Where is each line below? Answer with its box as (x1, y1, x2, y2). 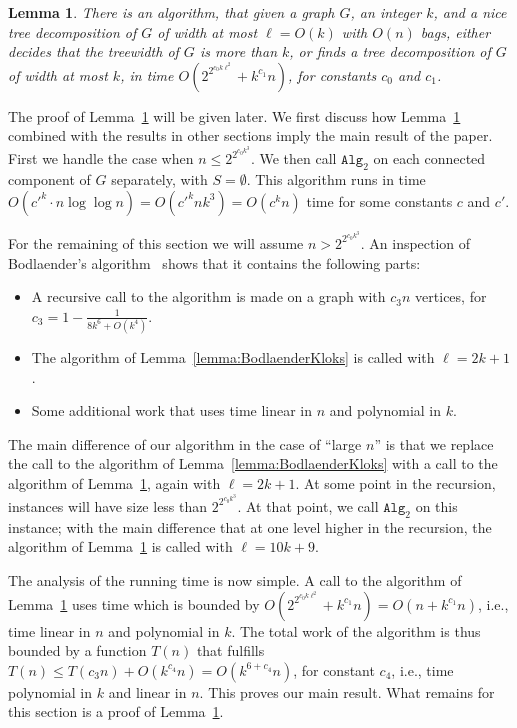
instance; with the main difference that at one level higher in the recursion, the (8, 516, 492, 537)
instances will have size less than (8, 495, 208, 516)
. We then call (250, 148, 337, 169)
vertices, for (415, 286, 487, 307)
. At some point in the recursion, (295, 473, 496, 494)
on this (415, 495, 458, 516)
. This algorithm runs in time (246, 169, 426, 190)
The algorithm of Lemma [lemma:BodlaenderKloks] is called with (31, 347, 435, 368)
